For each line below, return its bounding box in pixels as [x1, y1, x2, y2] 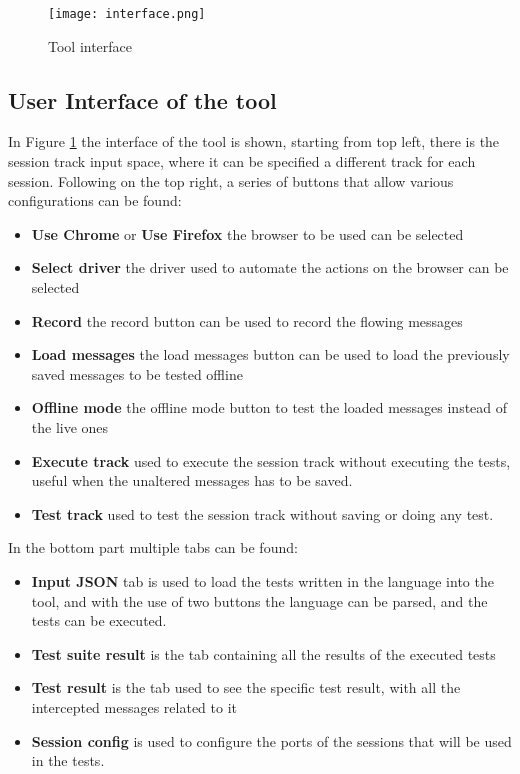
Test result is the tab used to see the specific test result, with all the [31, 677, 461, 698]
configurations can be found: [8, 190, 182, 211]
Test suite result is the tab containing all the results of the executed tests [31, 643, 496, 664]
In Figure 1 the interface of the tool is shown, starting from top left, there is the [8, 131, 500, 152]
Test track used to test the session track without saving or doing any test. [31, 503, 494, 524]
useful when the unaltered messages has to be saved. [31, 470, 353, 491]
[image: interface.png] [48, 7, 206, 21]
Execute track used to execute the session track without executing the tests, [31, 450, 511, 471]
